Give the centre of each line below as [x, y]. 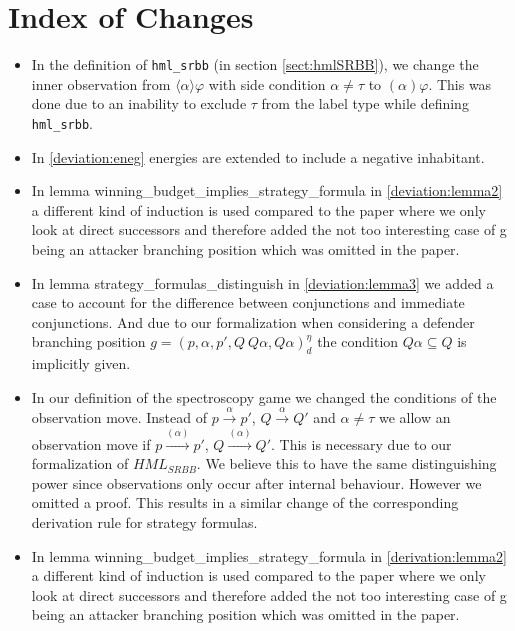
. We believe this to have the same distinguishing [346, 463]
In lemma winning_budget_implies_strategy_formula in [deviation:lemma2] [267, 190]
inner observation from [101, 83]
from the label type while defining [365, 103]
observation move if [91, 443]
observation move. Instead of [119, 417]
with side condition [267, 83]
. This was [460, 83]
